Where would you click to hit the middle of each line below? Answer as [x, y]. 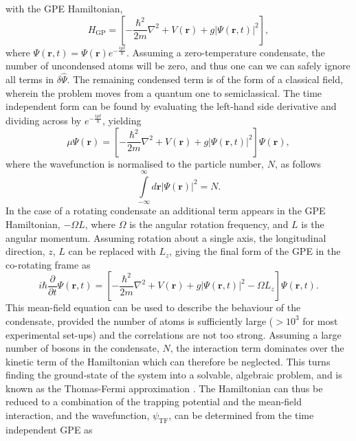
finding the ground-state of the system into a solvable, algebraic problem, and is [174, 375]
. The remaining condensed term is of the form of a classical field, [205, 79]
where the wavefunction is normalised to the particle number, [135, 163]
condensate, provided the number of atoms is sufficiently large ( [140, 320]
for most [320, 320]
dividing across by [44, 120]
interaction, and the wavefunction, [78, 415]
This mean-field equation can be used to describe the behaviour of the [153, 307]
